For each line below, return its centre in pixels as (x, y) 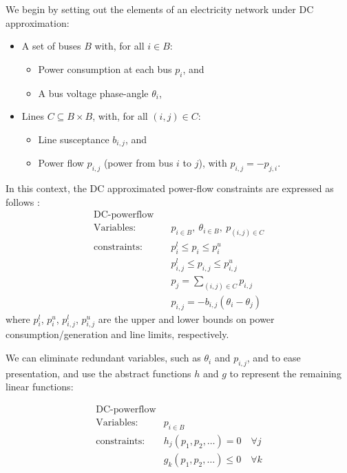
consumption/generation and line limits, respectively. (117, 334)
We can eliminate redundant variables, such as (103, 358)
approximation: (38, 22)
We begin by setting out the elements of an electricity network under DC (160, 9)
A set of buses (51, 46)
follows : (23, 201)
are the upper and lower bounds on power (186, 318)
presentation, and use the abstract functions (98, 373)
